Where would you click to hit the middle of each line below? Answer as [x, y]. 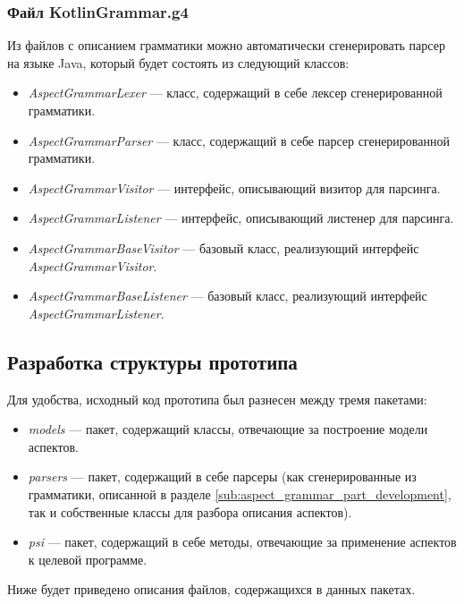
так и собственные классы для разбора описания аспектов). [190, 511]
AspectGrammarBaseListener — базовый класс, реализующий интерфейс [228, 296]
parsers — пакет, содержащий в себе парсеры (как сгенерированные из [222, 476]
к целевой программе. [88, 559]
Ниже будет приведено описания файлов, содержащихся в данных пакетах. [211, 589]
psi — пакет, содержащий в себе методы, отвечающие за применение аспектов [242, 542]
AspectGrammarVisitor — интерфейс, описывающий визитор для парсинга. [234, 187]
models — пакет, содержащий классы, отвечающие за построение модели [228, 429]
